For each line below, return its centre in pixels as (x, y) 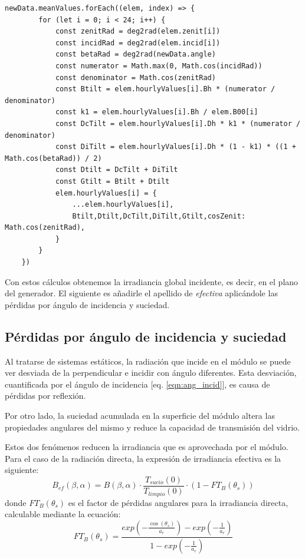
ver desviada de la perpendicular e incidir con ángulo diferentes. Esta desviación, (151, 373)
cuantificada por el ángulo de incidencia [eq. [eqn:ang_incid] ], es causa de (137, 384)
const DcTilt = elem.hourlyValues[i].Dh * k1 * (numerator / (178, 123)
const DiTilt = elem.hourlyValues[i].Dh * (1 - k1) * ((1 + (176, 147)
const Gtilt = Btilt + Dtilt (112, 181)
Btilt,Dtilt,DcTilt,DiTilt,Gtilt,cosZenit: (159, 216)
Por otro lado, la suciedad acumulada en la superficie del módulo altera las (140, 416)
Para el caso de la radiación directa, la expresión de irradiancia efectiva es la (143, 458)
